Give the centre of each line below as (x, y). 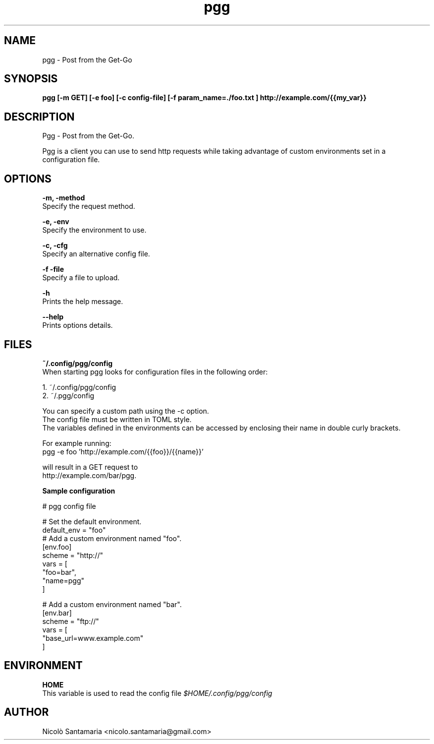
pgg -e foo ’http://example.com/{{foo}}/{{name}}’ (123, 451)
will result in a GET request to (90, 467)
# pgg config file (69, 506)
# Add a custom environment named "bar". (112, 604)
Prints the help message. (83, 302)
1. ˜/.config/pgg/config (79, 387)
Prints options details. (78, 325)
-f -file (53, 269)
